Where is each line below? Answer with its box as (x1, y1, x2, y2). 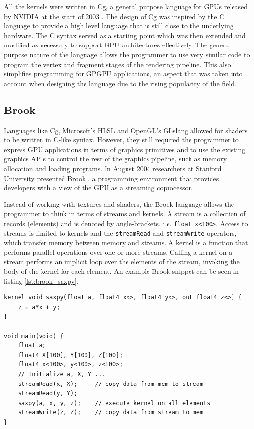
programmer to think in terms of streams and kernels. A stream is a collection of (4, 208, 246, 219)
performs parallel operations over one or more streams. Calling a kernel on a (4, 247, 233, 257)
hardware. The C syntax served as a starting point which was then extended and (4, 30, 246, 40)
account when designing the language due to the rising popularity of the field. (4, 78, 236, 88)
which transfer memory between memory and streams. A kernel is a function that (4, 237, 248, 248)
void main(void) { (4, 332, 63, 339)
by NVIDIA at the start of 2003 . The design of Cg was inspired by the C (4, 11, 225, 21)
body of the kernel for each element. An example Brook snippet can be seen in (4, 266, 239, 276)
